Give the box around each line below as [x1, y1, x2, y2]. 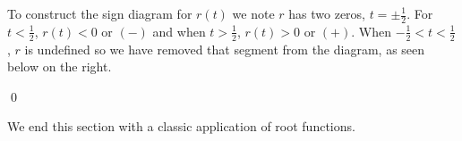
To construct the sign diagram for [7, 4, 192, 22]
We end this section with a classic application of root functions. [7, 117, 355, 136]
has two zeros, [288, 4, 366, 22]
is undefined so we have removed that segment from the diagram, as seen [24, 39, 425, 58]
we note [232, 4, 275, 22]
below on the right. [7, 57, 112, 76]
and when [152, 21, 206, 40]
